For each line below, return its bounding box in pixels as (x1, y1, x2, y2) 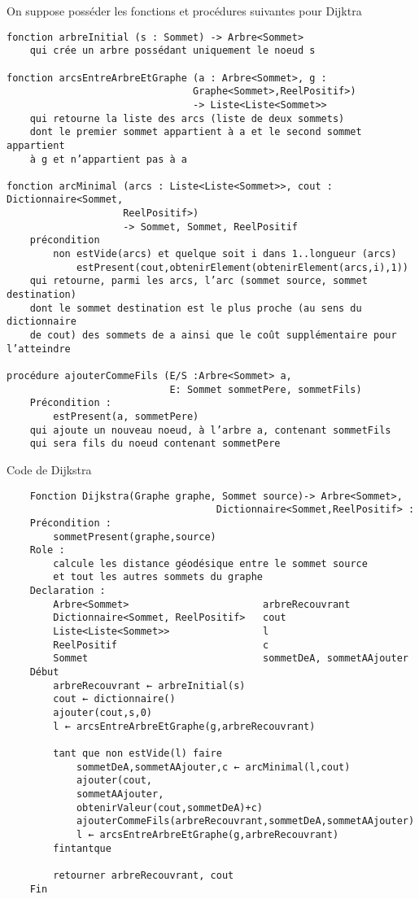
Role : (29, 544, 65, 556)
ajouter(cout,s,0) (53, 707, 152, 719)
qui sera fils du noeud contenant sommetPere (29, 438, 281, 450)
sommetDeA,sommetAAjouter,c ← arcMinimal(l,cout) (76, 761, 351, 773)
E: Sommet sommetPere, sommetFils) (169, 383, 362, 395)
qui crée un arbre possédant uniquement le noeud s (29, 45, 316, 57)
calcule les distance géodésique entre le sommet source (53, 557, 368, 570)
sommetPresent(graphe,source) (53, 530, 216, 543)
